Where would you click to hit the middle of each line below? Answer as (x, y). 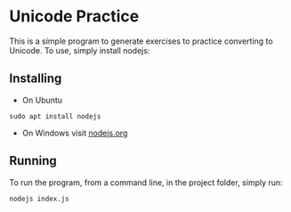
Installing (36, 79)
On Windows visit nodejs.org (75, 133)
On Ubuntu (42, 100)
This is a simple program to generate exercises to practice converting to (141, 41)
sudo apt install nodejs (55, 116)
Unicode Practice (74, 16)
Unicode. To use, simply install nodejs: (80, 50)
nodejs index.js (39, 199)
